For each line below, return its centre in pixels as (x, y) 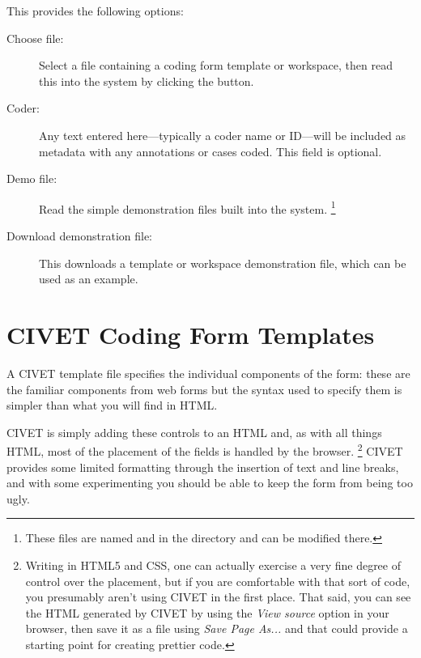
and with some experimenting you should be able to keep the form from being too (210, 483)
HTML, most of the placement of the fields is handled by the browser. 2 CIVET (205, 450)
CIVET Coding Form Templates (191, 334)
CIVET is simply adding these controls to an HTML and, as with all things (194, 432)
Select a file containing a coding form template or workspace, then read (216, 65)
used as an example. (89, 279)
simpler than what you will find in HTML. (112, 405)
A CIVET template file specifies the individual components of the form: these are (208, 373)
